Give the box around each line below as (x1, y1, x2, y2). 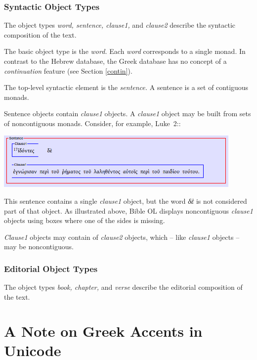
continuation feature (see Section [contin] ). (4, 65, 132, 76)
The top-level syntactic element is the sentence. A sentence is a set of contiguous (4, 82, 249, 92)
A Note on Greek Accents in (4, 320, 203, 341)
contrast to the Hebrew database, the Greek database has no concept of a (4, 56, 227, 66)
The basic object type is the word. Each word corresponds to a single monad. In (4, 46, 246, 56)
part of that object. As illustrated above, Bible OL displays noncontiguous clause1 (4, 205, 253, 216)
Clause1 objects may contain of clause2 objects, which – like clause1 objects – (4, 231, 240, 242)
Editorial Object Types (4, 262, 98, 274)
